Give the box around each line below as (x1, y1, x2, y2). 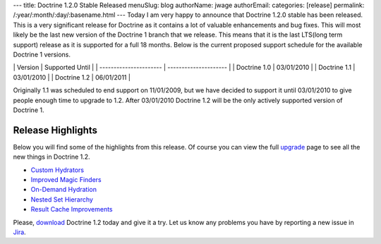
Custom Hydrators (30, 166, 85, 174)
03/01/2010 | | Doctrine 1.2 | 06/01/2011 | (13, 73, 131, 81)
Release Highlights (13, 124, 98, 136)
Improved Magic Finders (30, 175, 102, 183)
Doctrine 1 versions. (13, 50, 71, 59)
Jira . (13, 228, 26, 236)
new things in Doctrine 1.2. (13, 152, 91, 161)
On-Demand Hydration (30, 185, 97, 194)
